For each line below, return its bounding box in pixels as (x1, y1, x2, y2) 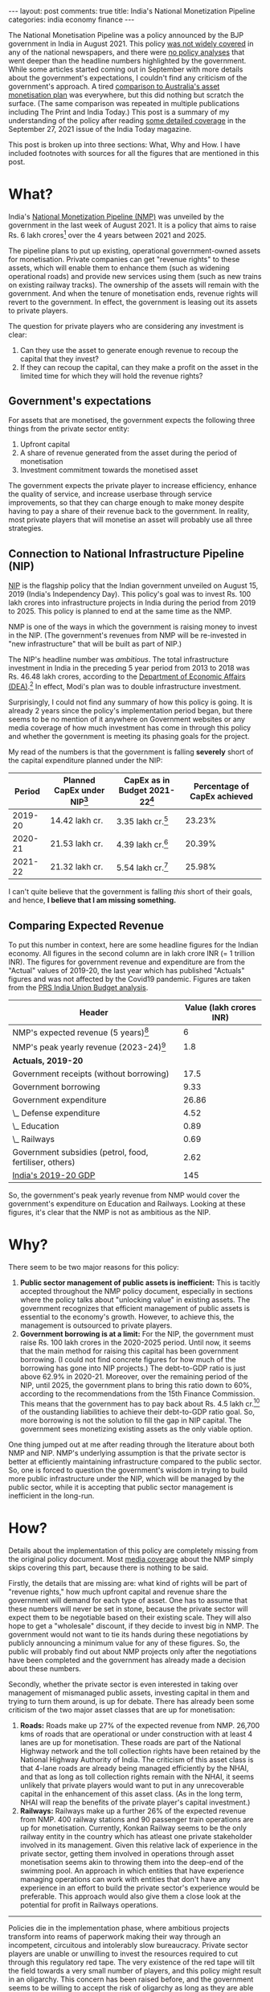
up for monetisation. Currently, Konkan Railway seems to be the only (19, 1823, 247, 1833)
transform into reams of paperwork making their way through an (8, 1932, 221, 1941)
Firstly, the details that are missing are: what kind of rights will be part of (8, 1579, 247, 1588)
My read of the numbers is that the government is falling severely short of (8, 746, 254, 757)
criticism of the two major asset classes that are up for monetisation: (8, 1705, 235, 1715)
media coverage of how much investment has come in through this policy (8, 722, 252, 733)
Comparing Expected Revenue (8, 918, 165, 932)
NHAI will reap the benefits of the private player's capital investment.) (19, 1797, 251, 1807)
